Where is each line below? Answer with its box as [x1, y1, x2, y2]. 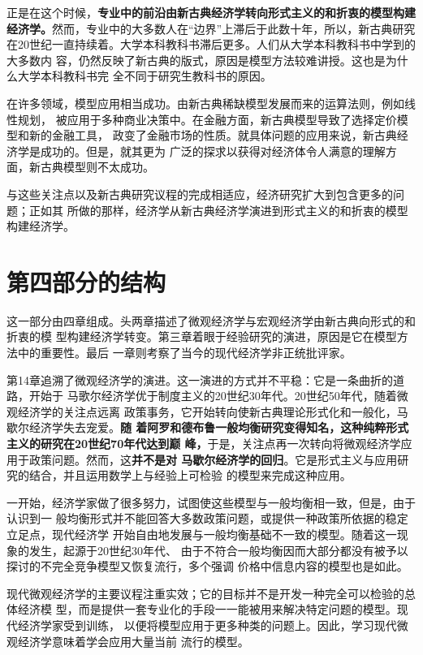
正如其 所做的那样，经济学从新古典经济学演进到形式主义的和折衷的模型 [28, 201, 408, 218]
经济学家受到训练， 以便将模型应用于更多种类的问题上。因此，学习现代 [17, 616, 397, 633]
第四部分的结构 [6, 265, 166, 298]
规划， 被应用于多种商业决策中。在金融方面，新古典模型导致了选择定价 [17, 110, 397, 127]
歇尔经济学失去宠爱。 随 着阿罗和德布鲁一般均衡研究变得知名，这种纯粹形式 [6, 419, 409, 436]
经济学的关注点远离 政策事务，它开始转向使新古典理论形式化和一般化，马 [17, 403, 408, 420]
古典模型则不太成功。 [40, 158, 154, 175]
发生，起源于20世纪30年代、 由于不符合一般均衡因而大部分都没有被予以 [28, 541, 408, 558]
